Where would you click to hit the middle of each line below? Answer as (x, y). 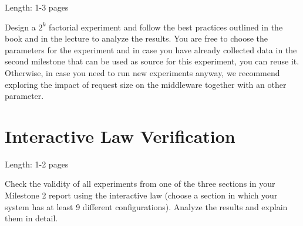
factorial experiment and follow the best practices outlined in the (166, 27)
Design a (20, 27)
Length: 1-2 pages (37, 164)
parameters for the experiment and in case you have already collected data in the (151, 49)
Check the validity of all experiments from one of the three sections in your (140, 184)
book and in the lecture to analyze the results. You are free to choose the (136, 38)
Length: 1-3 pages (37, 7)
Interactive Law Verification (120, 136)
